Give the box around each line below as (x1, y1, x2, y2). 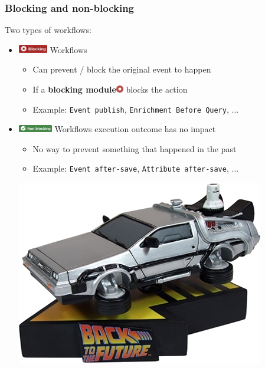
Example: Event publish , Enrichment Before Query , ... (32, 103, 239, 115)
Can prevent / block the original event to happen (32, 63, 211, 75)
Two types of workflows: (5, 24, 91, 36)
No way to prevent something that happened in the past (32, 142, 237, 155)
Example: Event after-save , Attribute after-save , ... (32, 162, 239, 175)
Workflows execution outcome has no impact (54, 123, 216, 135)
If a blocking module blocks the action (32, 83, 188, 95)
